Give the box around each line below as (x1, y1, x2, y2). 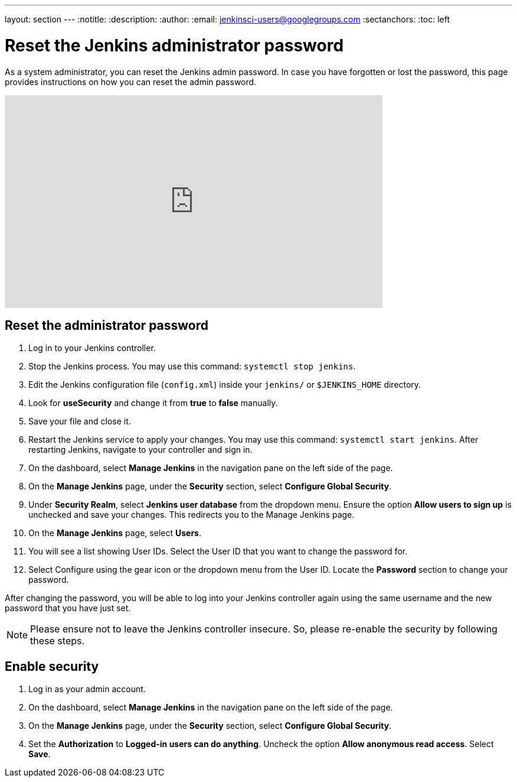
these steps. (30, 635, 85, 647)
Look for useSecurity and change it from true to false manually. (28, 398, 278, 408)
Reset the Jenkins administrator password (5, 35, 344, 56)
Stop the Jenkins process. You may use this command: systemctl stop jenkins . (28, 361, 356, 372)
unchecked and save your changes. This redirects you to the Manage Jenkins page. (28, 510, 355, 520)
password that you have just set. (5, 603, 131, 614)
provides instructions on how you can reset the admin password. (5, 76, 257, 87)
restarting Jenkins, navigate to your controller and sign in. (28, 444, 253, 455)
